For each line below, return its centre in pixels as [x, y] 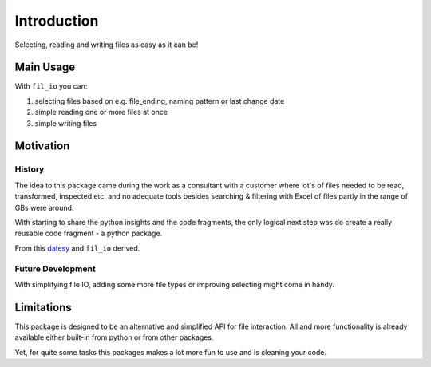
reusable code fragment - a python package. [89, 233]
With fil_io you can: [51, 86]
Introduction [57, 21]
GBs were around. [44, 207]
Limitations [43, 307]
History [30, 169]
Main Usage [45, 67]
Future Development [55, 269]
